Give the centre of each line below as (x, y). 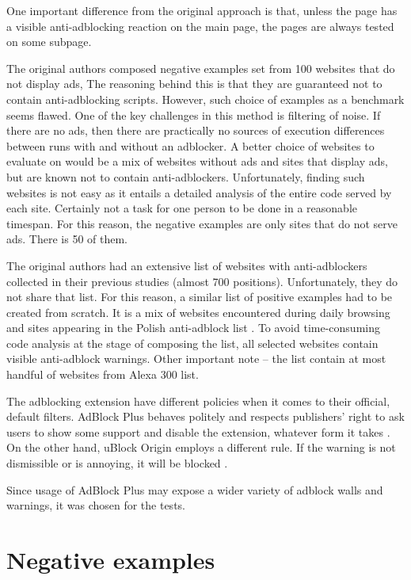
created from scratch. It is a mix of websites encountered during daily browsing (198, 312)
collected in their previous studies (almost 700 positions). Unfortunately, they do (202, 281)
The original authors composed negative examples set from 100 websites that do (201, 68)
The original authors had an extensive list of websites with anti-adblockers (187, 265)
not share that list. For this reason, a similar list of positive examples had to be (200, 297)
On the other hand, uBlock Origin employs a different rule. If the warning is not (201, 447)
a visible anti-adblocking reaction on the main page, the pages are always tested (200, 26)
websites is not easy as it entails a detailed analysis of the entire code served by (199, 192)
